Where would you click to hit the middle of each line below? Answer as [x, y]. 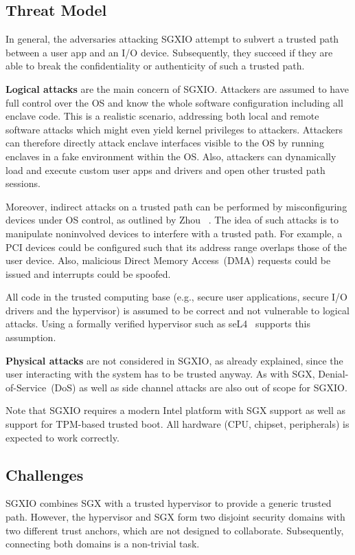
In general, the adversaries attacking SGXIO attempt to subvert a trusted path [172, 39]
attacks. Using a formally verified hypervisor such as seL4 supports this [158, 324]
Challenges [45, 474]
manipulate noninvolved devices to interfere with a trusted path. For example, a [174, 233]
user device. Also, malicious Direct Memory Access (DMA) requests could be [168, 260]
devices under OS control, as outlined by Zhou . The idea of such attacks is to [172, 220]
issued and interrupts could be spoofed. [88, 273]
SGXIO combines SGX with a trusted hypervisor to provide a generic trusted [169, 503]
